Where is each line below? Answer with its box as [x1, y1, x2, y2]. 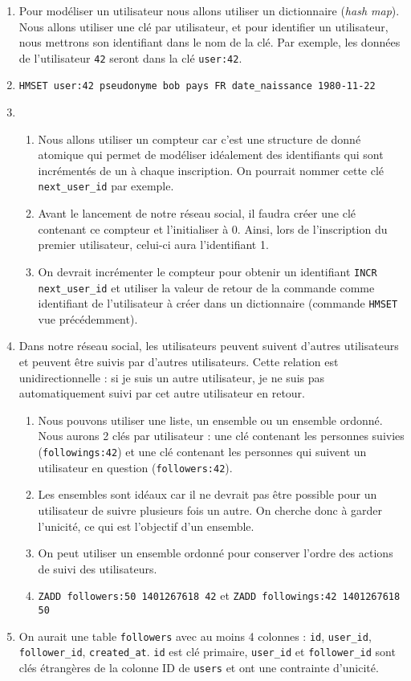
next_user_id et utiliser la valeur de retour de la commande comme [38, 279, 375, 296]
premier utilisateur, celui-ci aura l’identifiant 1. [38, 236, 269, 253]
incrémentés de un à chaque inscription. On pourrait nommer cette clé [38, 161, 385, 178]
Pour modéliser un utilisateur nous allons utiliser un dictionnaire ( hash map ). [18, 2, 400, 18]
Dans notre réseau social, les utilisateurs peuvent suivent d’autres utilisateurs [18, 337, 399, 354]
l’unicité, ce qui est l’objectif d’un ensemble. [38, 517, 254, 534]
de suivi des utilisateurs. [38, 560, 157, 577]
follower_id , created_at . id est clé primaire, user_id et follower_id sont [18, 643, 396, 660]
